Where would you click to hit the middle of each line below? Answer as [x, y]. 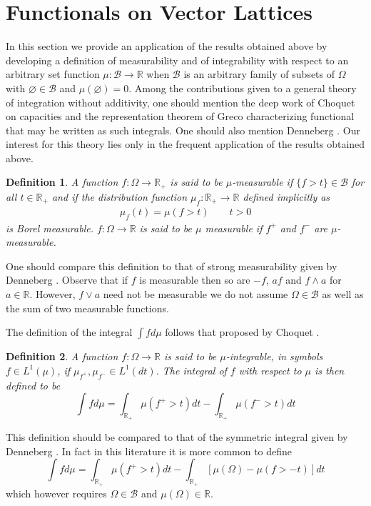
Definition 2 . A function [62, 356]
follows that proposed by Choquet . [242, 332]
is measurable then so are [195, 280]
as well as [343, 293]
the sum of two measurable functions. [87, 308]
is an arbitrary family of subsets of [259, 74]
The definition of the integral [69, 332]
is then [330, 370]
